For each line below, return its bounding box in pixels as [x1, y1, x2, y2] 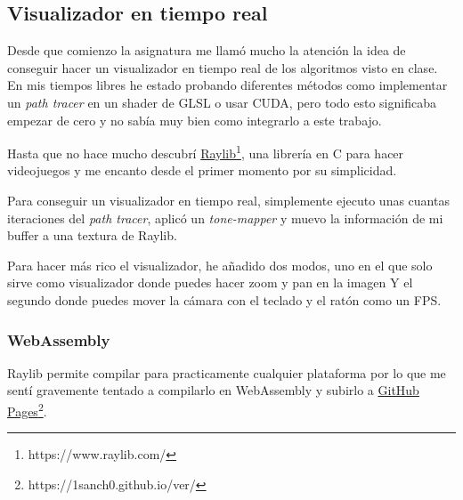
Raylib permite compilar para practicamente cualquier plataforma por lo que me [7, 363, 446, 382]
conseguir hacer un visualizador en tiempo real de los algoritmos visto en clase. [7, 58, 438, 77]
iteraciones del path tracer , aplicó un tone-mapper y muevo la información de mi [7, 208, 443, 227]
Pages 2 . [7, 399, 47, 420]
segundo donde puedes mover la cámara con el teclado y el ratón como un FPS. [7, 290, 442, 309]
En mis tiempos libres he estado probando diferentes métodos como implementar [7, 76, 448, 94]
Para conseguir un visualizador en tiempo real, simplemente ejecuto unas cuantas [7, 191, 450, 210]
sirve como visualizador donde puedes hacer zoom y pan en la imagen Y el [7, 273, 413, 292]
